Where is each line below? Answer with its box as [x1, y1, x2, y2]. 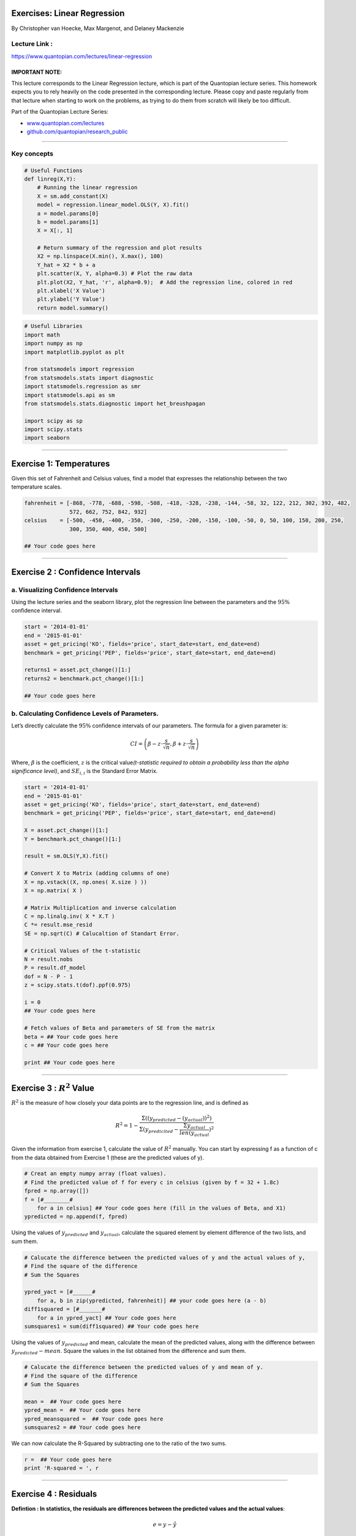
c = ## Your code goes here [24, 1041, 108, 1049]
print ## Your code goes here [24, 1059, 115, 1066]
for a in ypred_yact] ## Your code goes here [37, 1314, 176, 1321]
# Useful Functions [24, 167, 83, 174]
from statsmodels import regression [24, 366, 135, 373]
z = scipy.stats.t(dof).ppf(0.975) [24, 982, 131, 989]
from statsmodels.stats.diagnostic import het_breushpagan [24, 400, 205, 407]
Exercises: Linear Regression [11, 8, 125, 18]
